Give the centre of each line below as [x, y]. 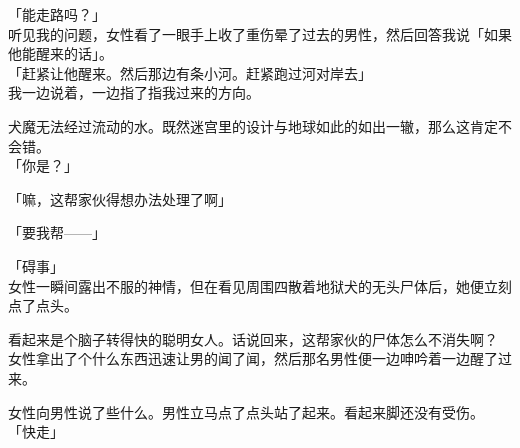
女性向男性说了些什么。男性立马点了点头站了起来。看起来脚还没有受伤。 [246, 411]
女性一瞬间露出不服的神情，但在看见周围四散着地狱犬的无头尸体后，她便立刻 [260, 285]
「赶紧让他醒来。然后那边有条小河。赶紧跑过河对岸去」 [190, 72]
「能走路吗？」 [57, 14]
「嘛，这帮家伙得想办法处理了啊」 [120, 198]
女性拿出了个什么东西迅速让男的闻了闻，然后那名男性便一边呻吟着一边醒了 [253, 358]
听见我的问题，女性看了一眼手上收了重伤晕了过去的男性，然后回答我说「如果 [260, 33]
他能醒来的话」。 [60, 53]
